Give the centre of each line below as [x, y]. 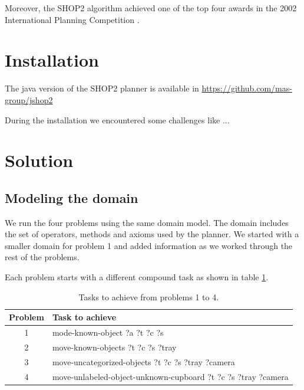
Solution [39, 160]
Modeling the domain [72, 197]
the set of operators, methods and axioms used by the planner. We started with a [152, 234]
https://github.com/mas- [247, 88]
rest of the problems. [42, 257]
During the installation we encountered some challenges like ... [117, 119]
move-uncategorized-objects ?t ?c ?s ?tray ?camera [143, 361]
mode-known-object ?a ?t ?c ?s [108, 332]
